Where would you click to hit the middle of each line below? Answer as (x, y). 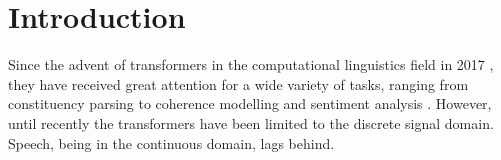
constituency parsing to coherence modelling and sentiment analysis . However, (250, 103)
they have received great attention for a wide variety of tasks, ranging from (238, 83)
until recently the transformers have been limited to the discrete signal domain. (251, 122)
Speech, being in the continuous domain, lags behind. (171, 142)
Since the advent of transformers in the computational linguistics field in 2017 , (251, 64)
